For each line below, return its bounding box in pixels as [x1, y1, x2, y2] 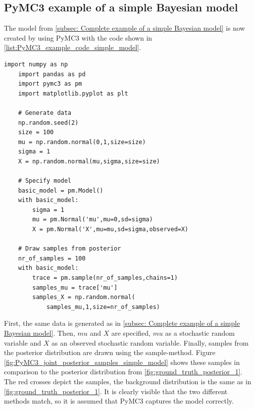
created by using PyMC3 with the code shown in [4, 32, 153, 43]
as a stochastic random [165, 328, 235, 338]
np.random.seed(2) [18, 119, 79, 126]
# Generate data [18, 109, 72, 116]
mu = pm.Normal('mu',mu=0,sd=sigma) [32, 216, 153, 223]
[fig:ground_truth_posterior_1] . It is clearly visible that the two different [4, 386, 228, 396]
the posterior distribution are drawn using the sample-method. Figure [4, 347, 215, 358]
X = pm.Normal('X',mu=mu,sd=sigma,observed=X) [32, 226, 189, 233]
